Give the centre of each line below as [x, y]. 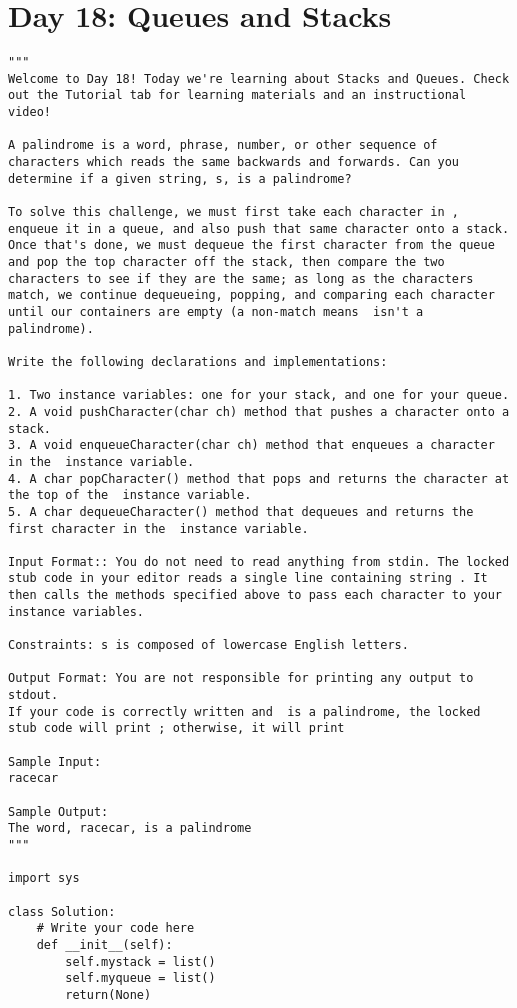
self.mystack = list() [140, 961]
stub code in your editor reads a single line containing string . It [248, 578]
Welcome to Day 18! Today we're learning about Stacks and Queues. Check [259, 78]
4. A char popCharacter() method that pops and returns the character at [259, 478]
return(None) [108, 994]
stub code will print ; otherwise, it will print [176, 728]
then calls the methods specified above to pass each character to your [255, 595]
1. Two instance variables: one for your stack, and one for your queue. [259, 395]
